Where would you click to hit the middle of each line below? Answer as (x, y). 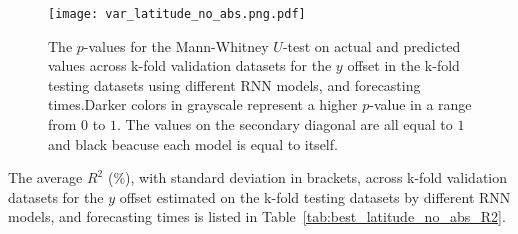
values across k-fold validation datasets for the (190, 65)
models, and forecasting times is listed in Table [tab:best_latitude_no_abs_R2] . (257, 216)
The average (45, 177)
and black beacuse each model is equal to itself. (193, 143)
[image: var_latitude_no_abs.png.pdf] (177, 14)
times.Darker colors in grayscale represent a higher (203, 104)
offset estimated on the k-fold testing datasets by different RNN (315, 196)
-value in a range (420, 104)
